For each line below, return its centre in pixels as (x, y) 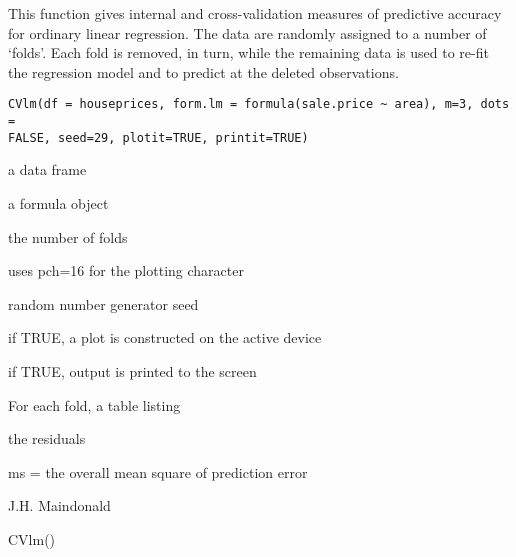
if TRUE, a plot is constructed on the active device (165, 337)
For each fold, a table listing (94, 404)
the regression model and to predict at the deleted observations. (203, 71)
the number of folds (68, 236)
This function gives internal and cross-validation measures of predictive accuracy (255, 13)
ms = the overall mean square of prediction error (158, 471)
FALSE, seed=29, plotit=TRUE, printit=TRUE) (158, 137)
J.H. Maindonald (59, 505)
